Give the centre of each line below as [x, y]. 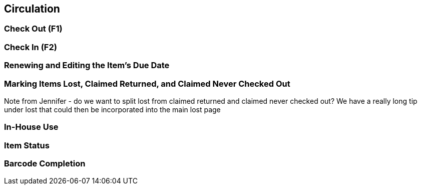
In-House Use [31, 127]
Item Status [27, 145]
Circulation [32, 9]
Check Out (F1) [33, 29]
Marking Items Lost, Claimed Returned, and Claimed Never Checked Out [147, 83]
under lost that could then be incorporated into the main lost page [112, 109]
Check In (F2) [31, 47]
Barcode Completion [45, 164]
